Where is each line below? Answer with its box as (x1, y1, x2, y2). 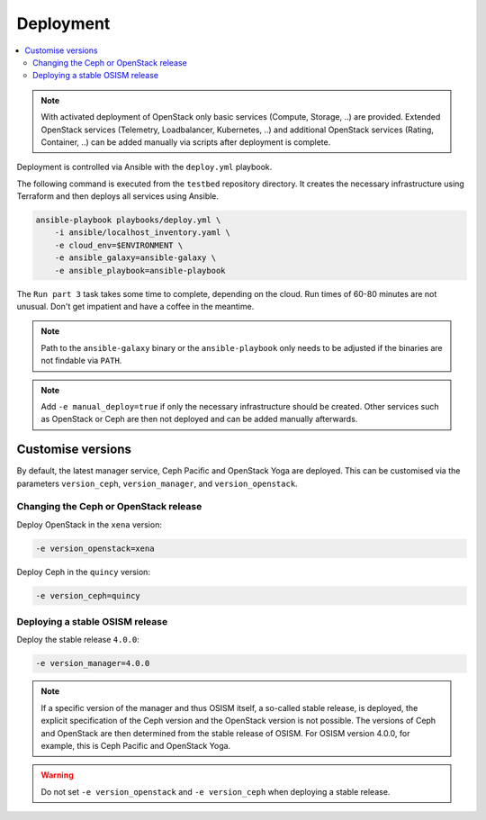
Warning (40, 770, 74, 780)
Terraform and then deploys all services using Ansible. (16, 191, 220, 202)
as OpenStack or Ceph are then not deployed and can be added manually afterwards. (40, 414, 358, 425)
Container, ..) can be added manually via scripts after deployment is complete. (40, 136, 331, 148)
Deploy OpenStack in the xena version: (16, 518, 162, 530)
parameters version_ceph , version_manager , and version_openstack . (16, 478, 298, 489)
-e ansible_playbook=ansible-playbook (54, 266, 226, 275)
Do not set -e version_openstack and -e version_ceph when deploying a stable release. (40, 786, 391, 797)
